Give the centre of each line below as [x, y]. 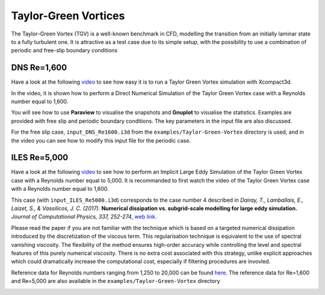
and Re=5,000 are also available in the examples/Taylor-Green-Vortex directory [116, 281]
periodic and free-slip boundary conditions [64, 51]
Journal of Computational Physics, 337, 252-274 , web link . [84, 217]
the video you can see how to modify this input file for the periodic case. [101, 140]
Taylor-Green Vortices [68, 16]
